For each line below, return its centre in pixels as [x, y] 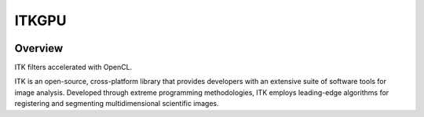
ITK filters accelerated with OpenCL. [73, 68]
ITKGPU [40, 20]
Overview [39, 48]
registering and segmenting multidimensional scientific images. [117, 104]
